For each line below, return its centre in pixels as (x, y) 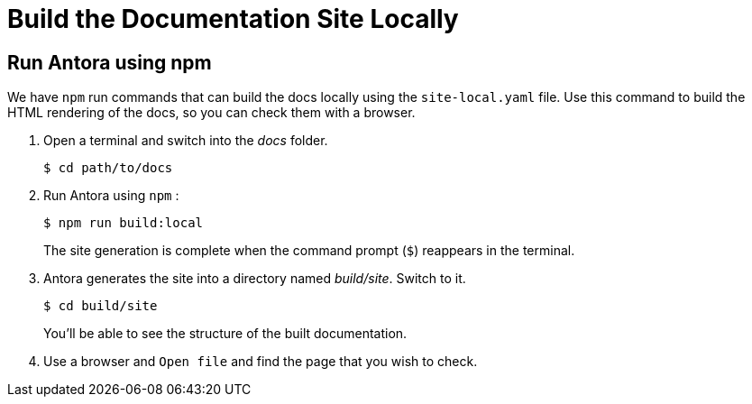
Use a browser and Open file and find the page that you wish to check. (261, 362)
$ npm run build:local (124, 223)
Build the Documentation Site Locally (233, 19)
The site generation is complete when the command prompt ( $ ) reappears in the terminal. (309, 251)
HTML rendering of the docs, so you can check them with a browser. (211, 113)
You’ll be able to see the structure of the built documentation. (225, 334)
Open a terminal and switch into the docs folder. (186, 141)
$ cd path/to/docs (108, 168)
